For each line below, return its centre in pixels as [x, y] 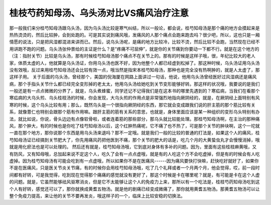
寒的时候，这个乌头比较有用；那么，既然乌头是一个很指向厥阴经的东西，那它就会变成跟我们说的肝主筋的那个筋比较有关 [132, 104]
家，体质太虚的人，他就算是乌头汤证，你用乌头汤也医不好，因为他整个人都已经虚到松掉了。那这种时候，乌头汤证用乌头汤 [134, 63]
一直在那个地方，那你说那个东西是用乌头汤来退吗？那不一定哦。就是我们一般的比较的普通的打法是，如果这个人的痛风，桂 [134, 133]
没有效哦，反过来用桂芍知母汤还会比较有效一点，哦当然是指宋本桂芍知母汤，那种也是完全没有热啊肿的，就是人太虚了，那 [134, 69]
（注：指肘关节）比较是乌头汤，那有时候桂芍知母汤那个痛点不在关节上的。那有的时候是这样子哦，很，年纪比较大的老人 [132, 56]
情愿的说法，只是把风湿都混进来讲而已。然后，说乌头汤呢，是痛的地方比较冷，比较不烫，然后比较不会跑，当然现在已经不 [134, 42]
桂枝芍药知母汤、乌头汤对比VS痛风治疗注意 [99, 13]
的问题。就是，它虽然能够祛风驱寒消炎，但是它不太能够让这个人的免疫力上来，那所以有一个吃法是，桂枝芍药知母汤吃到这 [134, 182]
